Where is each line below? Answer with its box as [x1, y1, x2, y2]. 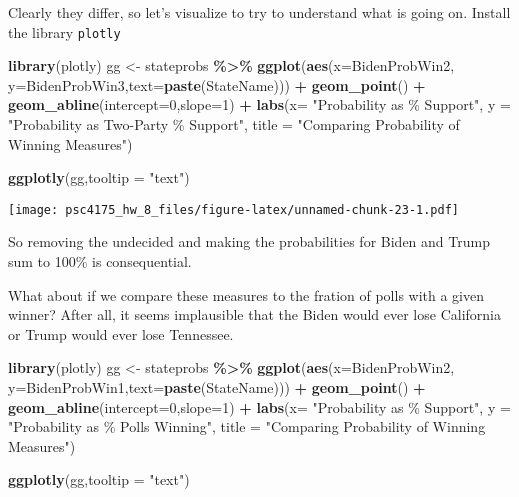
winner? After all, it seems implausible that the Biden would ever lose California [8, 304, 501, 325]
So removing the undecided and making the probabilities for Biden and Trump [8, 231, 490, 252]
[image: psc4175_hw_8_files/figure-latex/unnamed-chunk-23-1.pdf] [8, 202, 460, 217]
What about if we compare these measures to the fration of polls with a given [8, 284, 485, 305]
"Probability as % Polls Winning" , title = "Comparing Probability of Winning [8, 416, 486, 437]
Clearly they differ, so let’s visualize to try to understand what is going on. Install [8, 2, 511, 22]
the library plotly [8, 21, 121, 42]
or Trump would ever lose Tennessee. [8, 323, 234, 344]
